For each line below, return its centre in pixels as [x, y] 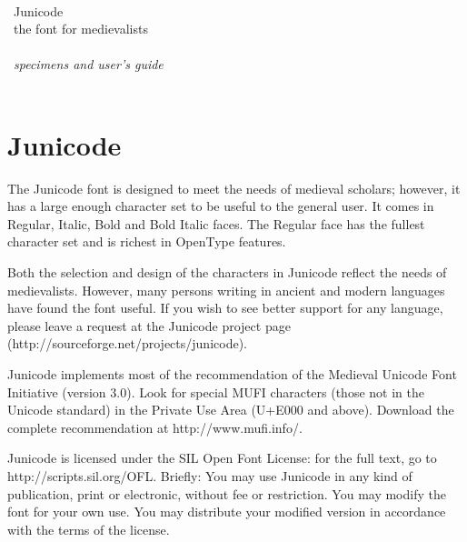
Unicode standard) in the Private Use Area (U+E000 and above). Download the [231, 410]
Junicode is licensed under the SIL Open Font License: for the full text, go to [222, 458]
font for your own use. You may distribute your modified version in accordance [227, 512]
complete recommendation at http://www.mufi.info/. [155, 427]
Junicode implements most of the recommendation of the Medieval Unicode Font [232, 374]
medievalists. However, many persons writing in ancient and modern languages [226, 290]
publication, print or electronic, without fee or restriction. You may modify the [227, 493]
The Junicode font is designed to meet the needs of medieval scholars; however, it [234, 188]
